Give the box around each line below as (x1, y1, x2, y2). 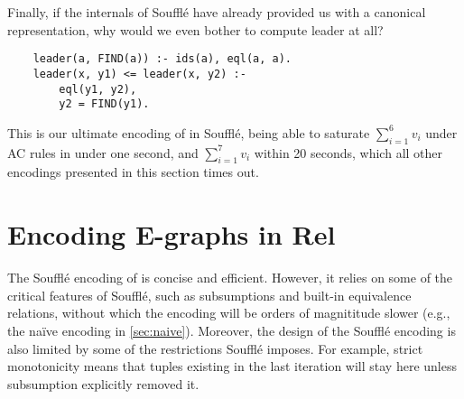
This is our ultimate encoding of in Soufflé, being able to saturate (7, 123, 370, 142)
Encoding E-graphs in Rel (7, 216, 336, 253)
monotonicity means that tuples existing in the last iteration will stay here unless (7, 357, 457, 376)
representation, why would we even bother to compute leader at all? (7, 20, 384, 39)
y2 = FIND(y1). (59, 97, 150, 111)
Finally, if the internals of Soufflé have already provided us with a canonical (7, 3, 426, 21)
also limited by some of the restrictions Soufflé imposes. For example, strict (7, 339, 423, 357)
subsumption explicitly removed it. (7, 374, 200, 393)
